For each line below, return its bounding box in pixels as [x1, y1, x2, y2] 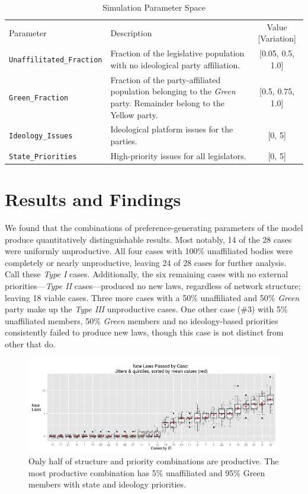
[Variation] [258, 32, 296, 45]
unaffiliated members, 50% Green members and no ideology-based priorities [5, 314, 278, 327]
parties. [110, 134, 137, 147]
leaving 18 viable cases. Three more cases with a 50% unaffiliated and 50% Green [5, 291, 300, 303]
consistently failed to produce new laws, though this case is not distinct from [5, 326, 284, 338]
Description [110, 26, 152, 39]
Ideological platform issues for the [110, 123, 233, 135]
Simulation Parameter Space [102, 1, 206, 13]
